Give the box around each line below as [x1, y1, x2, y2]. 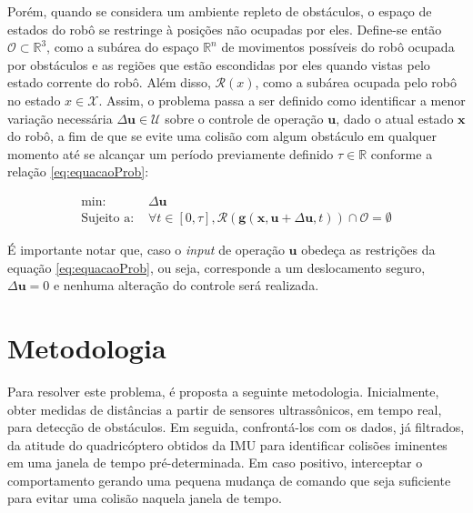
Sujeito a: [81, 211, 135, 225]
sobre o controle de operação [165, 108, 324, 127]
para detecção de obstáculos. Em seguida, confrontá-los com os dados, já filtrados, [7, 417, 465, 437]
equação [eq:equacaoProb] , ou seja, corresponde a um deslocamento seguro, [7, 257, 426, 277]
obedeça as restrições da [301, 240, 436, 258]
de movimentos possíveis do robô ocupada [221, 37, 455, 56]
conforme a [370, 144, 433, 163]
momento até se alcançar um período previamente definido [7, 144, 334, 163]
